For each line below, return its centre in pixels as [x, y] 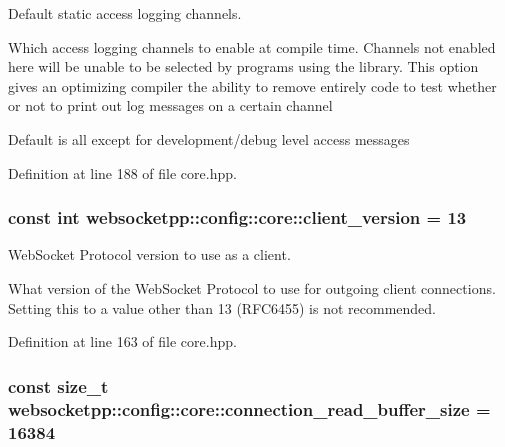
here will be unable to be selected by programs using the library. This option [243, 66]
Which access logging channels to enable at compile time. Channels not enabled [252, 46]
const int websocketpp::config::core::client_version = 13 [237, 217]
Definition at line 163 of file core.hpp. [122, 341]
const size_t [58, 385]
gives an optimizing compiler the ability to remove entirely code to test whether [252, 85]
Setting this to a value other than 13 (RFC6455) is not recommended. [222, 307]
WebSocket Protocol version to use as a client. [149, 254]
